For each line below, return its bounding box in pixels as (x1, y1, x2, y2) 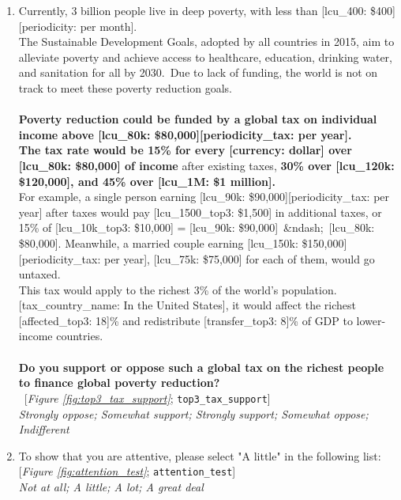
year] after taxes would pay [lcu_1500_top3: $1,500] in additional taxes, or (18, 203, 382, 220)
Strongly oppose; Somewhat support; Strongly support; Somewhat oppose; (18, 405, 369, 422)
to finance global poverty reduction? (18, 374, 220, 391)
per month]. (80, 17, 137, 34)
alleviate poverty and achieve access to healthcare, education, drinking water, (18, 48, 392, 65)
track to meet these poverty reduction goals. (18, 79, 232, 96)
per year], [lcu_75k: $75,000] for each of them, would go (103, 250, 375, 267)
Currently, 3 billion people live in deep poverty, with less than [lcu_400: (18, 2, 367, 18)
